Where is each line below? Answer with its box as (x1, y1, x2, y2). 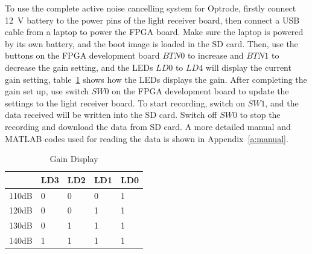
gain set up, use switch (5, 85, 89, 97)
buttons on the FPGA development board (5, 49, 160, 62)
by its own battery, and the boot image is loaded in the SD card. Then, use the (5, 37, 298, 50)
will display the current (205, 60, 291, 73)
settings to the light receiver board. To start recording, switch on (5, 96, 245, 109)
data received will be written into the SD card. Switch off (5, 108, 217, 121)
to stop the (240, 108, 281, 121)
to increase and (187, 49, 244, 62)
